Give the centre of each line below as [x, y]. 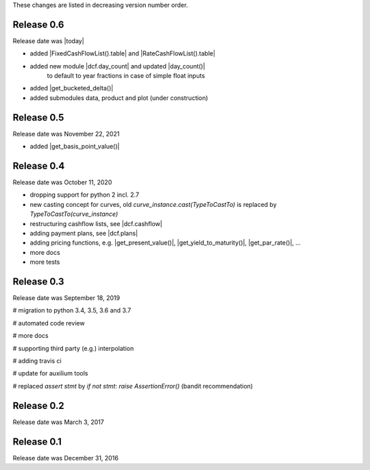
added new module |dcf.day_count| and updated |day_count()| [118, 66]
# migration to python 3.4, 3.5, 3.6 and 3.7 [72, 310]
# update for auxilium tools [50, 373]
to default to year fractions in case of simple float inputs [126, 76]
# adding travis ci [37, 361]
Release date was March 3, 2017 [58, 422]
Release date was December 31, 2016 [66, 458]
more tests [45, 262]
